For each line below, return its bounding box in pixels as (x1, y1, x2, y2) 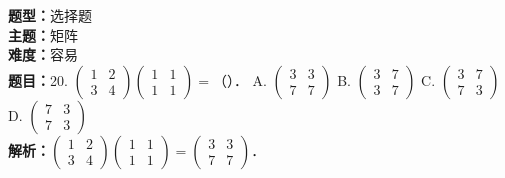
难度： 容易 (8, 44, 78, 65)
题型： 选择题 (8, 5, 92, 25)
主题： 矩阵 (8, 24, 78, 45)
